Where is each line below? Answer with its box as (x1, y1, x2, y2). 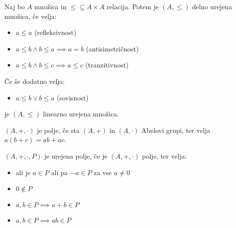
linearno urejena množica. (43, 109, 119, 119)
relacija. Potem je (107, 1, 159, 11)
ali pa (51, 167, 68, 177)
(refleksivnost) (34, 27, 77, 37)
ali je (16, 167, 31, 177)
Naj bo (4, 1, 25, 11)
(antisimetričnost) (86, 43, 139, 53)
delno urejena (192, 1, 232, 11)
